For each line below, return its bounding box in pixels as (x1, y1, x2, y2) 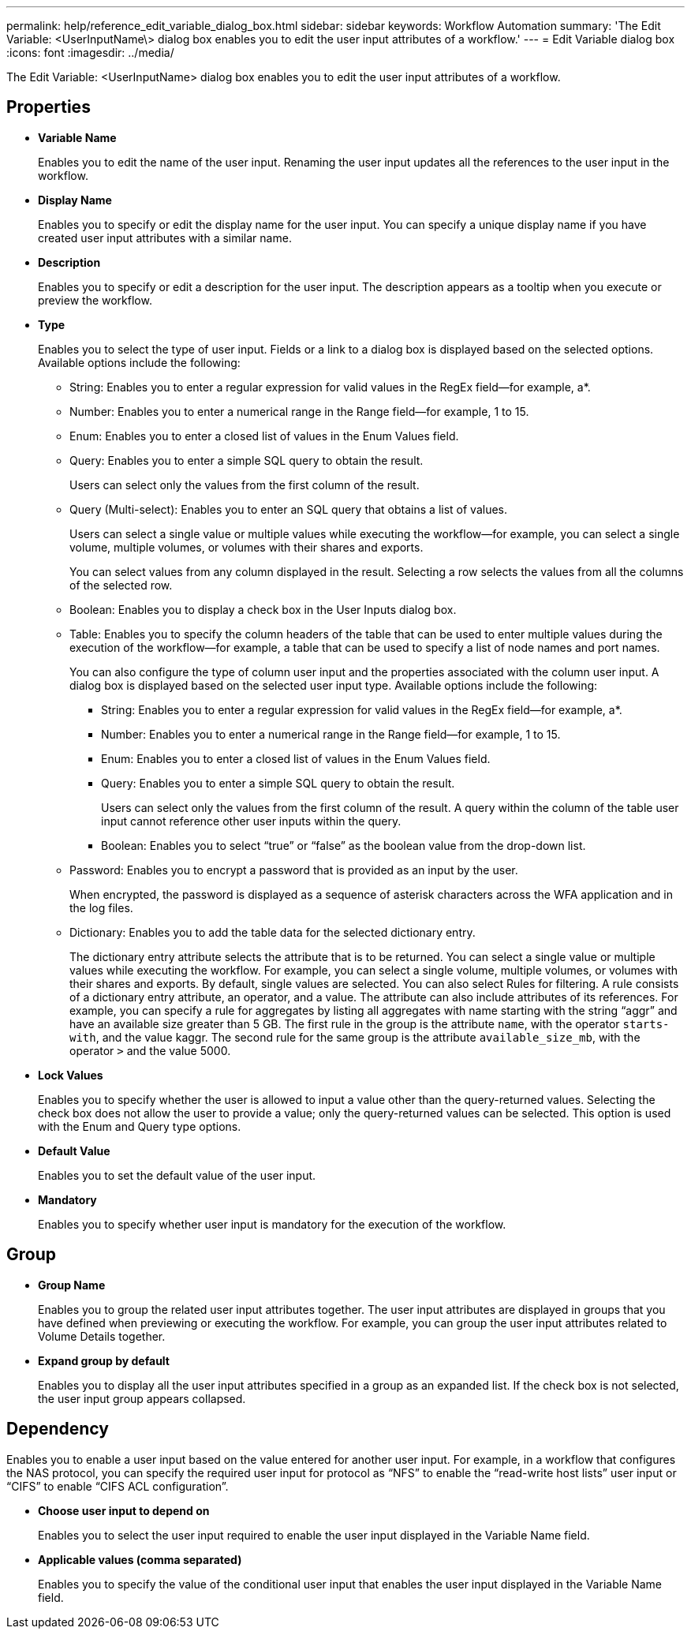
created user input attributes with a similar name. (38, 230, 292, 245)
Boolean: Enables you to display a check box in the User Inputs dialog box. (69, 602, 457, 616)
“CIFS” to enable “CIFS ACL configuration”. (6, 1479, 229, 1493)
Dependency (6, 1419, 109, 1439)
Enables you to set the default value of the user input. (38, 1168, 316, 1182)
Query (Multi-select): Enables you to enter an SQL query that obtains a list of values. (69, 502, 508, 516)
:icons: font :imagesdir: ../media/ (6, 46, 174, 59)
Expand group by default (38, 1353, 170, 1367)
